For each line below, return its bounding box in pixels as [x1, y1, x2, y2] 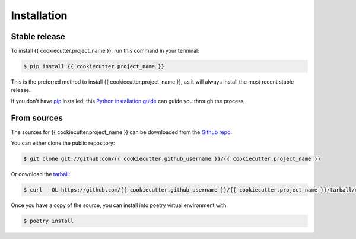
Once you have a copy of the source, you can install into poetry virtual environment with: [11, 202, 228, 209]
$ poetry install [23, 218, 74, 225]
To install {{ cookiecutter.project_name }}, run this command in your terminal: [11, 47, 200, 55]
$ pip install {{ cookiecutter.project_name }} [23, 63, 164, 70]
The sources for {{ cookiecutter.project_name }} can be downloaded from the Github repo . [11, 128, 233, 136]
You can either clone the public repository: [11, 139, 115, 146]
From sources [11, 113, 63, 123]
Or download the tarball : [11, 171, 71, 178]
